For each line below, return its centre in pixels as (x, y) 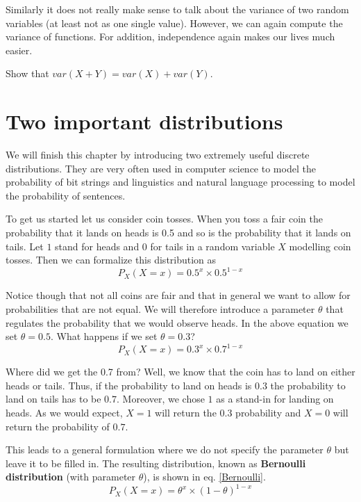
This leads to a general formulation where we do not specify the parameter (165, 450)
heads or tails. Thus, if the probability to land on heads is (129, 385)
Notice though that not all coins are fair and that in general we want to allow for (178, 295)
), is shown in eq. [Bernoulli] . (204, 477)
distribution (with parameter (71, 477)
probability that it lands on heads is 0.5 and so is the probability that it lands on (178, 233)
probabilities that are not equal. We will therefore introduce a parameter (160, 308)
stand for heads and (97, 246)
